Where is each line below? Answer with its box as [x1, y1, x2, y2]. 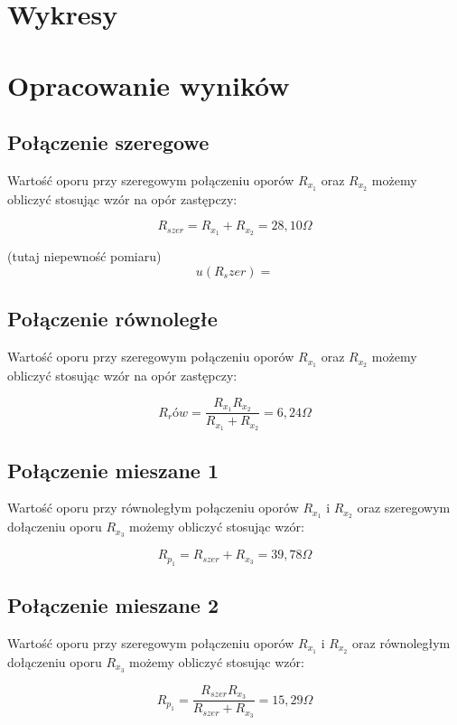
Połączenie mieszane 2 [7, 590, 219, 618]
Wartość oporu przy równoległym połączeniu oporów [7, 498, 299, 517]
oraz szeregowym [357, 498, 451, 517]
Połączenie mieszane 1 [7, 456, 219, 484]
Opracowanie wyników [7, 66, 290, 103]
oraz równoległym [352, 633, 451, 652]
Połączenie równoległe [7, 305, 218, 333]
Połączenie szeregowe [7, 128, 210, 156]
